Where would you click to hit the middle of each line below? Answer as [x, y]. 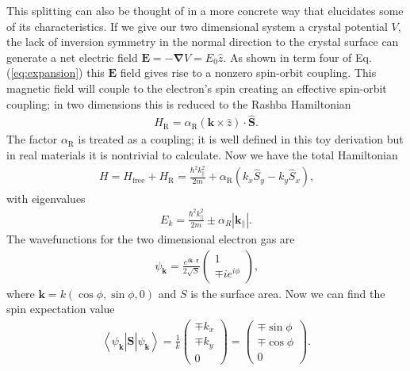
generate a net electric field [72, 57]
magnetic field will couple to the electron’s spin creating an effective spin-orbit [197, 88]
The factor [32, 139]
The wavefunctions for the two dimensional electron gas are [151, 239]
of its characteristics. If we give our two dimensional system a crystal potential [197, 26]
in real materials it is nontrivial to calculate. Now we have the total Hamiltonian [202, 155]
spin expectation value [61, 309]
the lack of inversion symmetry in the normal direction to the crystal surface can [203, 42]
